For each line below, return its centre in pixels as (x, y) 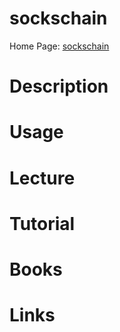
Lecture (42, 178)
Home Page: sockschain (59, 46)
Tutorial (42, 223)
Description (59, 86)
